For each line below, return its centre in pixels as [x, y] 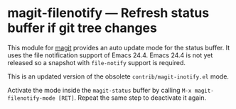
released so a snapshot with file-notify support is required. [97, 62]
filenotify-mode [31, 98]
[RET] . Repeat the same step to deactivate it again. [132, 98]
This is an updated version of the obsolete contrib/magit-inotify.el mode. [118, 76]
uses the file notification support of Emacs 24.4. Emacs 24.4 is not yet [110, 55]
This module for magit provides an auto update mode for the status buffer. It [118, 47]
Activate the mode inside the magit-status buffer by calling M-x [100, 90]
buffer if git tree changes [82, 28]
